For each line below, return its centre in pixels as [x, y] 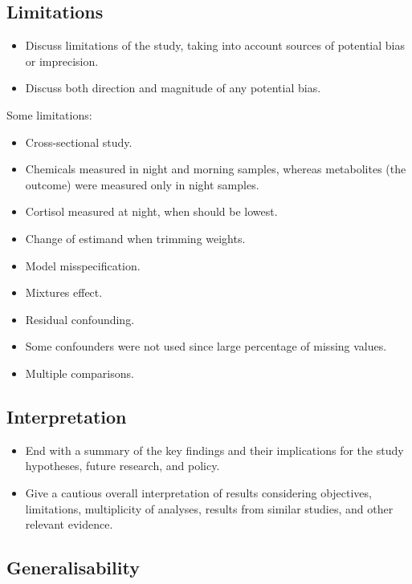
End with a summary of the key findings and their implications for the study [214, 450]
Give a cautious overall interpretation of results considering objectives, [198, 492]
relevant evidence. [69, 524]
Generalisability [73, 568]
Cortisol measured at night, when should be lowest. [151, 211]
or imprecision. [62, 61]
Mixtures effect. [64, 292]
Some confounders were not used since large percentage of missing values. [206, 346]
